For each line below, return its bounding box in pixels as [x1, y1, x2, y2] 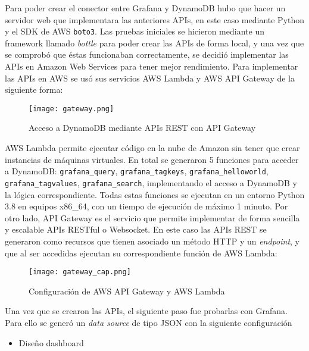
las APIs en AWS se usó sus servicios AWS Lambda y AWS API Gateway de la [5, 71, 295, 84]
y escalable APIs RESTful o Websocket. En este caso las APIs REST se [5, 223, 267, 236]
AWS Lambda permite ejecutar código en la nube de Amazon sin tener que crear [5, 142, 300, 154]
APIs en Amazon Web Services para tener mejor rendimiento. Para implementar [5, 60, 298, 73]
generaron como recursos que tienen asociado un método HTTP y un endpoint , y [5, 234, 299, 247]
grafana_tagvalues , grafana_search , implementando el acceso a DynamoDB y [5, 176, 297, 189]
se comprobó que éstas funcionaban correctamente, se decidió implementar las [5, 48, 289, 61]
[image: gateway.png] [29, 104, 114, 113]
